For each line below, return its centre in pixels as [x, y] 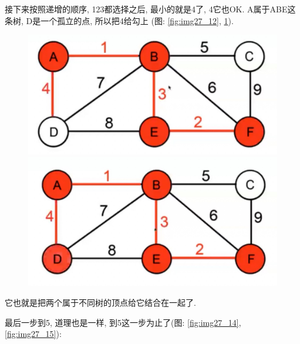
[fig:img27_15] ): [33, 334]
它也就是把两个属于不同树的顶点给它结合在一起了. [100, 302]
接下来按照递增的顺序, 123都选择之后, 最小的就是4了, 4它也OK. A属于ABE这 [150, 9]
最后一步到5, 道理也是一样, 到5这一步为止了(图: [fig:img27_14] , [123, 322]
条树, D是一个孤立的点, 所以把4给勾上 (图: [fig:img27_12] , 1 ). [119, 20]
